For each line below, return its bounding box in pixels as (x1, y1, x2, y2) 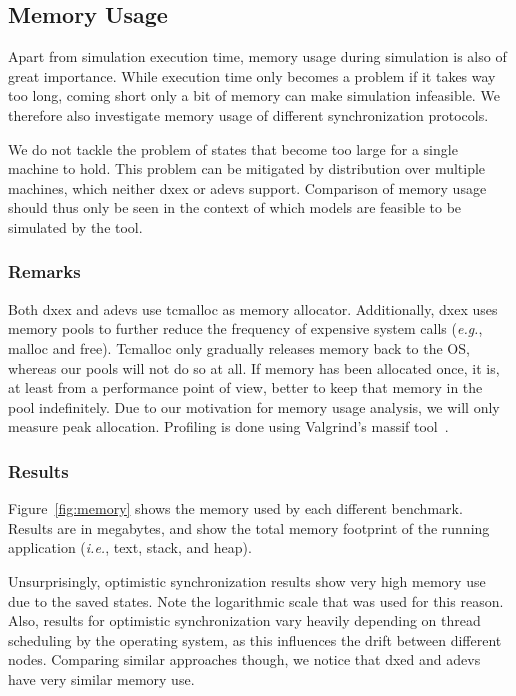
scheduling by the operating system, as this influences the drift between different (8, 629, 502, 650)
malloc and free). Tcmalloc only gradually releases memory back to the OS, (8, 337, 470, 358)
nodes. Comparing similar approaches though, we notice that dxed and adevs (8, 649, 481, 670)
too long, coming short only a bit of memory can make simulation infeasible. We (8, 85, 500, 106)
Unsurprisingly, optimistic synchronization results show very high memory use (8, 570, 486, 591)
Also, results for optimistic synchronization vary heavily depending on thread (8, 610, 481, 631)
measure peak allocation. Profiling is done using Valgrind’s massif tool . (8, 416, 449, 437)
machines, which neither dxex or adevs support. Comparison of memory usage (8, 177, 487, 198)
